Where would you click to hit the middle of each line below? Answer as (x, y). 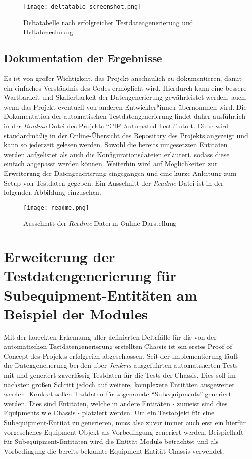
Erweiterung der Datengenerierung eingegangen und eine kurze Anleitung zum (120, 173)
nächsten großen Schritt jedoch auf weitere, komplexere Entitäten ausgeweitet (119, 384)
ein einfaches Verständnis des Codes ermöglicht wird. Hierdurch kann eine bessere (125, 87)
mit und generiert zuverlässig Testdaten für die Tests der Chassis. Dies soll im (120, 375)
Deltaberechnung (48, 32)
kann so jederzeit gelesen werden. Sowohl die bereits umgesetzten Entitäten (116, 145)
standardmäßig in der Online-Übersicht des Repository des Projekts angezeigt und (126, 135)
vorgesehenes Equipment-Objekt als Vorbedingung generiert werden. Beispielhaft (124, 432)
